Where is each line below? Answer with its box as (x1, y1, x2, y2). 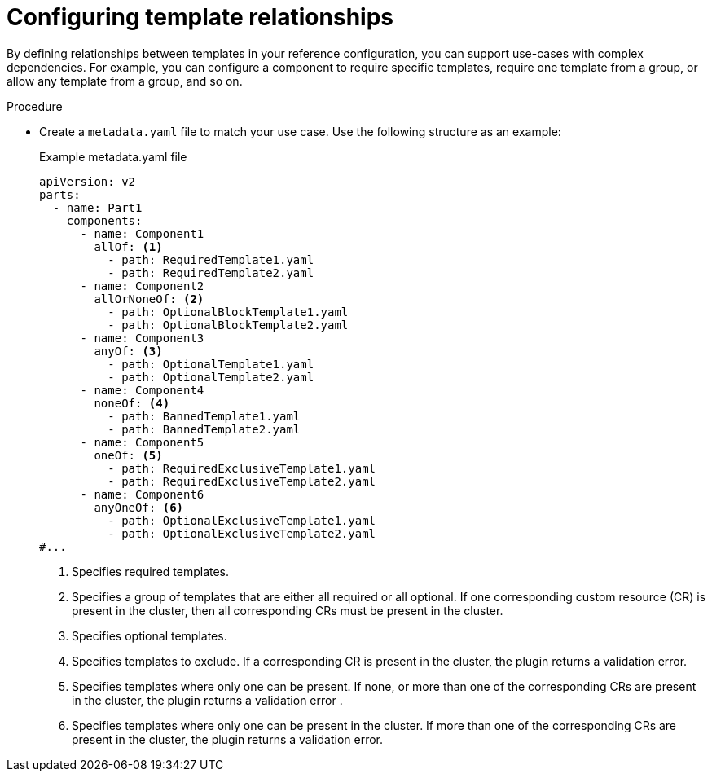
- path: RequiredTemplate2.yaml (108, 266, 314, 279)
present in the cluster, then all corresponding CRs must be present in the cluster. (72, 603, 503, 618)
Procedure (7, 99, 63, 113)
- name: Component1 (80, 226, 204, 240)
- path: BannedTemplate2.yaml (108, 422, 301, 436)
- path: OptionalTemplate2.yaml (108, 370, 314, 384)
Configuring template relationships (7, 3, 393, 31)
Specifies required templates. (72, 564, 230, 578)
